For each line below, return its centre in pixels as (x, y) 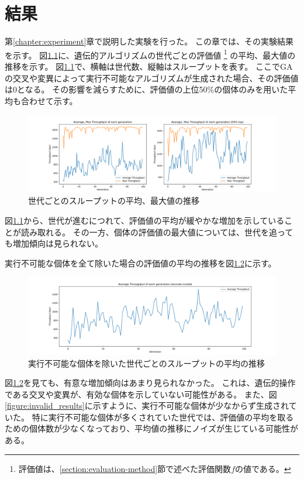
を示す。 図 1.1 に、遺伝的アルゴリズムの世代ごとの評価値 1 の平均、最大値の (150, 54)
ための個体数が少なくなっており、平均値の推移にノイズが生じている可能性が (151, 428)
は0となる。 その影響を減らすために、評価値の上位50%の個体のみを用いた (146, 89)
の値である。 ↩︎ (263, 468)
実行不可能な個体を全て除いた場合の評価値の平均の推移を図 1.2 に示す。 (141, 263)
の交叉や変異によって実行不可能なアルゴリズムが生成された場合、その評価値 (152, 78)
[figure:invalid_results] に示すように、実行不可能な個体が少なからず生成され (147, 406)
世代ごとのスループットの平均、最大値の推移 (114, 201)
